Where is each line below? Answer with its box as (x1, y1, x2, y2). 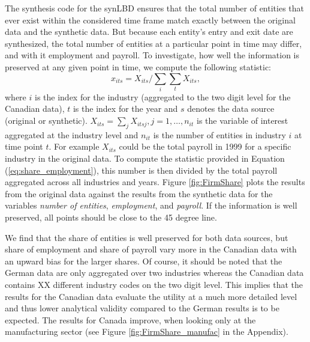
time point (5, 140, 43, 153)
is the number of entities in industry (153, 128, 286, 141)
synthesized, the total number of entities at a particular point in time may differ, (5, 37, 302, 49)
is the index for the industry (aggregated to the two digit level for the (34, 90, 291, 103)
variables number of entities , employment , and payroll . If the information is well (5, 199, 297, 212)
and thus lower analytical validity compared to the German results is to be (5, 302, 279, 314)
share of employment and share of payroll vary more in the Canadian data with (5, 243, 297, 255)
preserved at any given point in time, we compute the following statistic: (5, 60, 272, 73)
